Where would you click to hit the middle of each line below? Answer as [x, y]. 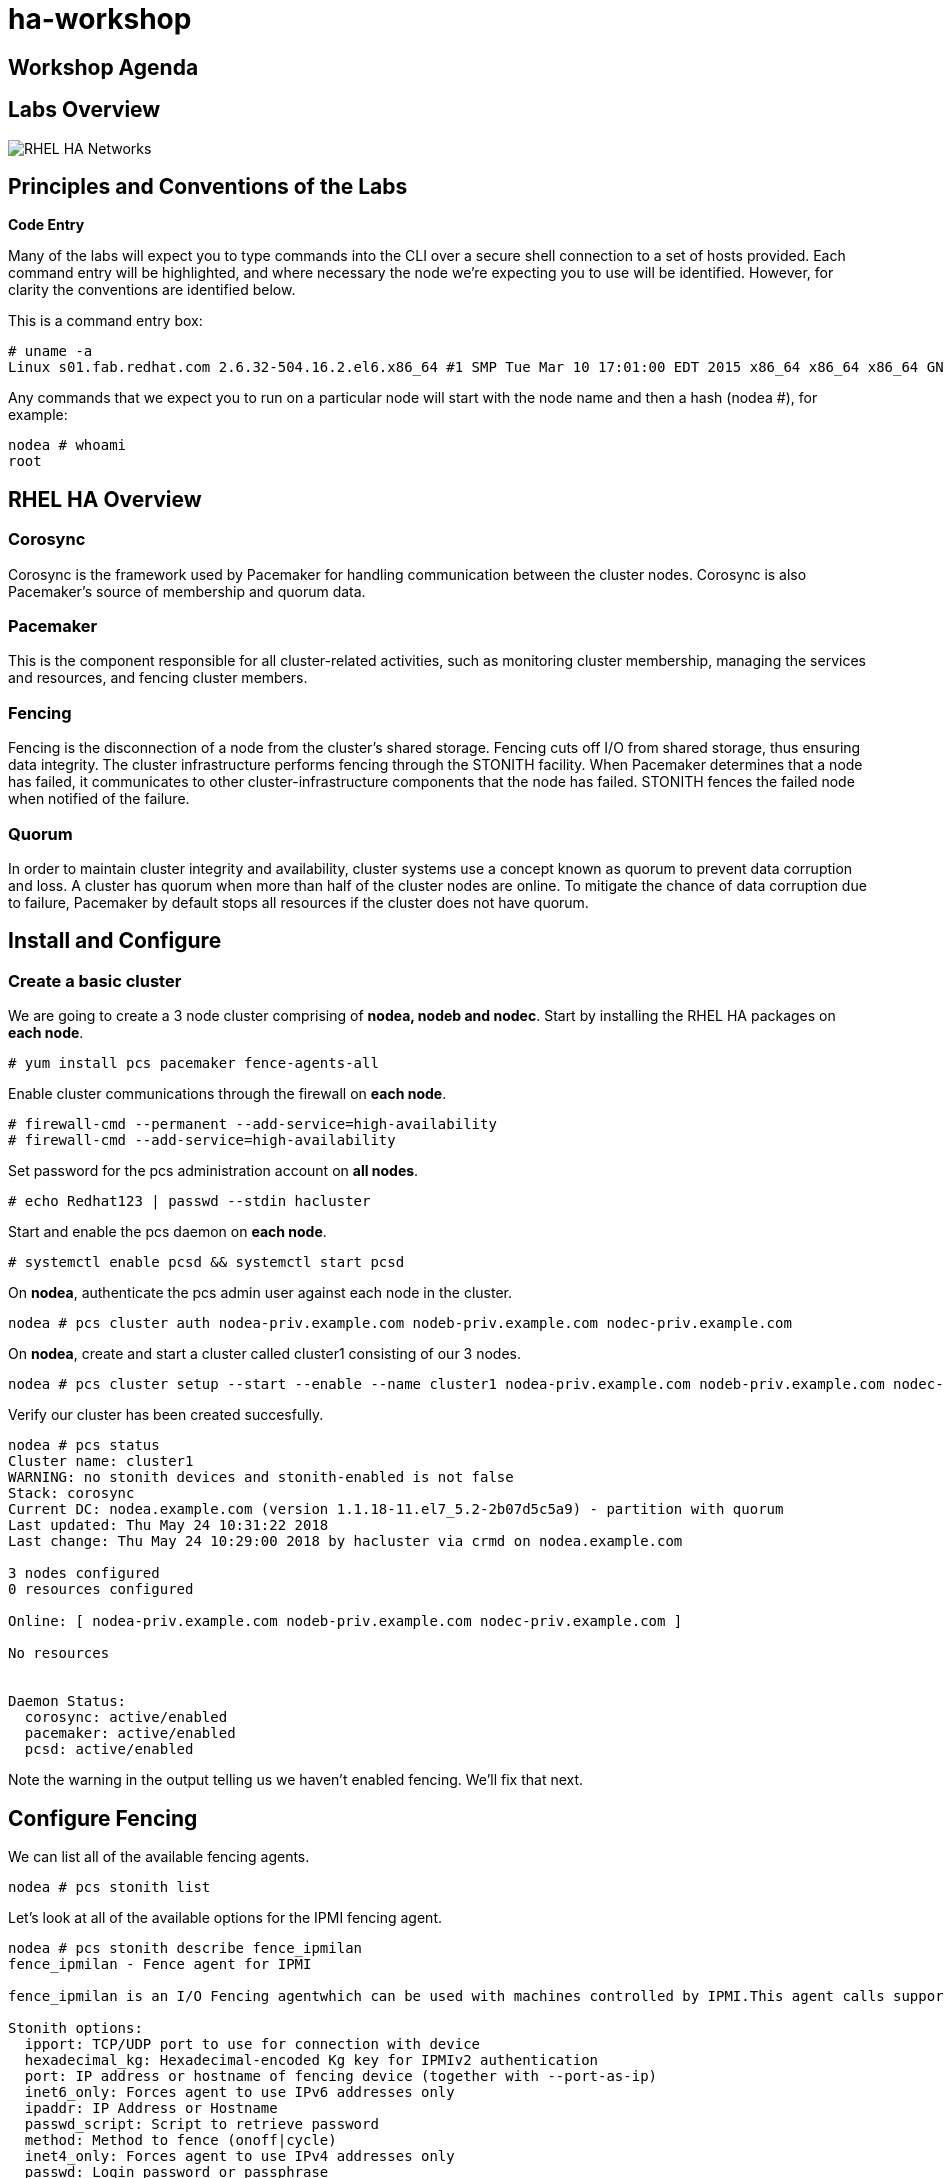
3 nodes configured [84, 1573]
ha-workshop [100, 19]
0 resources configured [101, 1589]
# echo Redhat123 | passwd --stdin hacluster [189, 1201]
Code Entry [46, 225]
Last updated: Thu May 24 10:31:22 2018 [168, 1525]
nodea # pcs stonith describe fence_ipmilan [185, 1947]
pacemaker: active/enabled [130, 1733]
